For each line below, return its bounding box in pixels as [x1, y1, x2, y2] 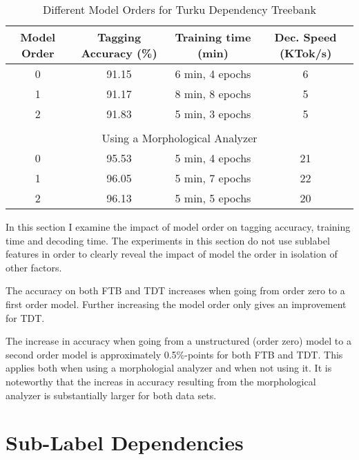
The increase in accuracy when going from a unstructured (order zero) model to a [6, 334, 351, 348]
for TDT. [6, 310, 45, 325]
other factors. [6, 260, 62, 274]
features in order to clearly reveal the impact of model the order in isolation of [6, 247, 338, 261]
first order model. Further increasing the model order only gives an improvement [6, 296, 347, 311]
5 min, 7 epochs [175, 170, 251, 186]
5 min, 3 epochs [175, 106, 251, 122]
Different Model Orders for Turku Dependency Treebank [43, 1, 316, 17]
